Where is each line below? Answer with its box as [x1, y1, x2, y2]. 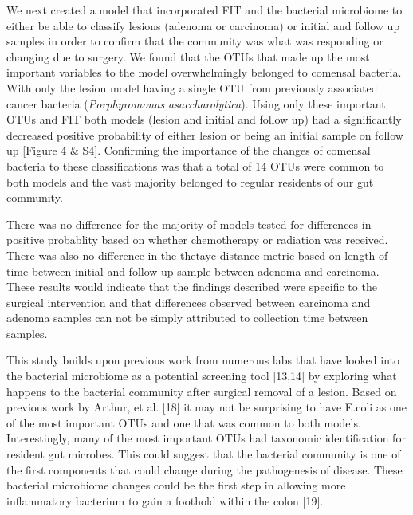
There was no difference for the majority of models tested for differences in [6, 215, 372, 232]
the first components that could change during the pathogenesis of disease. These [6, 461, 403, 478]
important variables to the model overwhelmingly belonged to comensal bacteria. [6, 64, 402, 81]
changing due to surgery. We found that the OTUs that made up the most [6, 48, 370, 65]
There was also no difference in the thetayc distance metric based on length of [6, 246, 388, 263]
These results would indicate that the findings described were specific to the [6, 278, 377, 295]
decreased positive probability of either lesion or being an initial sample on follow [6, 126, 403, 143]
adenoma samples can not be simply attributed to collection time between [6, 309, 368, 326]
